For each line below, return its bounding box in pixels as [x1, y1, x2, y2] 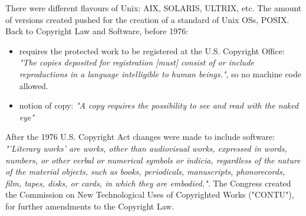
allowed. [19, 79, 48, 91]
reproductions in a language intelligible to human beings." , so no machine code [19, 67, 302, 80]
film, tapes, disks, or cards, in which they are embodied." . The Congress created [5, 176, 291, 189]
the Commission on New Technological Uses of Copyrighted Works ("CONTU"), [5, 188, 294, 201]
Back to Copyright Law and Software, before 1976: [5, 25, 189, 37]
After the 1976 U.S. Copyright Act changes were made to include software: [5, 130, 275, 143]
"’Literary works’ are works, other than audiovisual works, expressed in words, [5, 142, 287, 154]
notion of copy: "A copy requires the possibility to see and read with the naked [19, 99, 299, 112]
